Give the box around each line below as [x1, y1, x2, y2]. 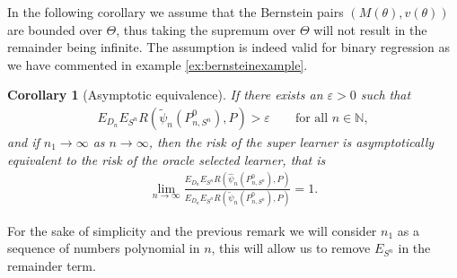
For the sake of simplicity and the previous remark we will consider [7, 221, 377, 239]
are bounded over [7, 20, 102, 39]
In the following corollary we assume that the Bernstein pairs [7, 3, 344, 21]
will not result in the [313, 20, 427, 39]
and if [7, 133, 40, 151]
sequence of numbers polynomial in [7, 239, 200, 257]
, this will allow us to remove [211, 239, 371, 257]
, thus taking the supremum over [116, 20, 296, 39]
